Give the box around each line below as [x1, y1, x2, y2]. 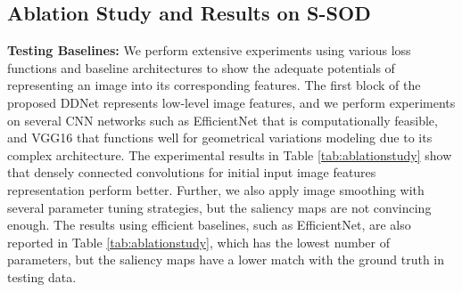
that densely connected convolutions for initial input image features [7, 163, 376, 182]
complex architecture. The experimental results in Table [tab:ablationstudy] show [7, 145, 452, 164]
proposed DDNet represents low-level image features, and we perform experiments [7, 93, 456, 111]
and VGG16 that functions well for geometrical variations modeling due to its [7, 128, 433, 147]
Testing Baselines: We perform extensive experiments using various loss [7, 41, 411, 60]
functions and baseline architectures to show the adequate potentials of [7, 58, 395, 77]
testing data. [7, 267, 77, 286]
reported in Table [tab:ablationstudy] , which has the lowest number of [7, 232, 390, 251]
